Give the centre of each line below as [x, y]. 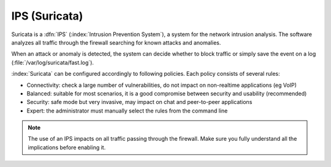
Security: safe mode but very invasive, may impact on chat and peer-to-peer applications [139, 102]
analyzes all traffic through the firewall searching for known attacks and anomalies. [116, 42]
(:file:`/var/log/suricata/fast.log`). [53, 62]
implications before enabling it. [67, 147]
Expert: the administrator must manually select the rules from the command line [127, 111]
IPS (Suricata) [47, 16]
